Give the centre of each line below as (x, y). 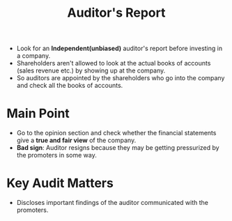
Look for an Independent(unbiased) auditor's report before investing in (119, 48)
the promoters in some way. (56, 155)
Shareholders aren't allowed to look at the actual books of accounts (114, 63)
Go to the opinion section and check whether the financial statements (116, 133)
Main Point (38, 114)
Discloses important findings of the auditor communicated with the (112, 203)
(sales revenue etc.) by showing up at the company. (91, 70)
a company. (33, 56)
